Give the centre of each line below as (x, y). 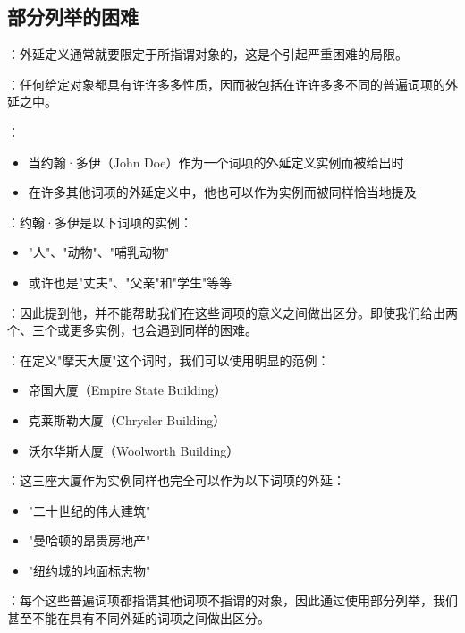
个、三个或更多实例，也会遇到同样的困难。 (132, 330)
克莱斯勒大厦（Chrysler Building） (127, 419)
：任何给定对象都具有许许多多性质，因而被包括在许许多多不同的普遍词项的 (226, 84)
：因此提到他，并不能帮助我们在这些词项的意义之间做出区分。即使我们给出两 (232, 312)
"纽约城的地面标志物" (89, 570)
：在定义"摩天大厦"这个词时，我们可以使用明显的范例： (169, 359)
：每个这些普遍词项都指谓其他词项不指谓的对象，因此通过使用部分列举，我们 (232, 600)
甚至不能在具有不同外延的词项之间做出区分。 (139, 618)
